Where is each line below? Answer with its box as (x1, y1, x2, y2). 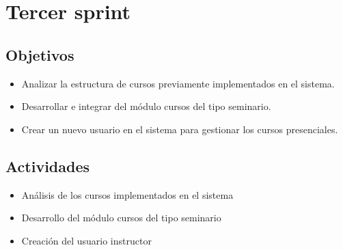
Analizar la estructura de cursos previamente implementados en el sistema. (21, 76, 335, 90)
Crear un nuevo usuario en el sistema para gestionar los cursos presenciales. (21, 122, 338, 136)
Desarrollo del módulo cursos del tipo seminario (21, 210, 221, 225)
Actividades (5, 155, 90, 176)
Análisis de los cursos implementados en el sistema (21, 187, 234, 202)
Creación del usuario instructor (21, 233, 152, 247)
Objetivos (5, 44, 74, 65)
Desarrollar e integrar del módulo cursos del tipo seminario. (21, 99, 271, 113)
